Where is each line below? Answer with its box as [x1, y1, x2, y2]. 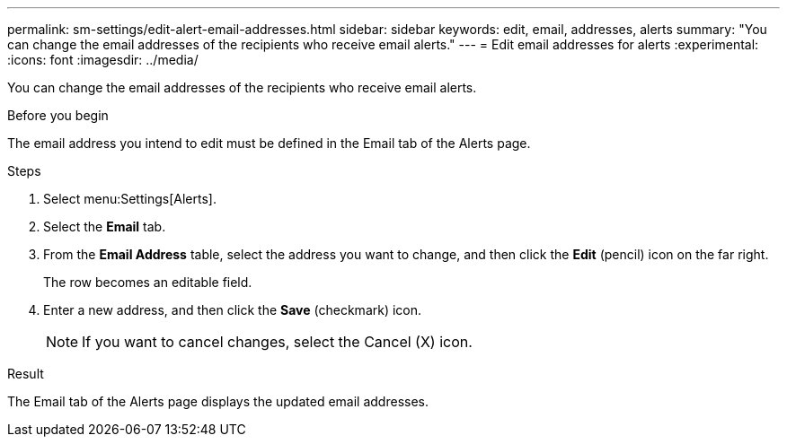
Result [7, 366, 44, 381]
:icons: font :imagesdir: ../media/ [7, 52, 199, 67]
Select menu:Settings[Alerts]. [43, 191, 217, 206]
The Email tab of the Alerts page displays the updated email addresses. [7, 394, 429, 409]
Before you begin [7, 108, 109, 123]
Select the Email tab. [43, 219, 166, 234]
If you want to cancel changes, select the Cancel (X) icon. [82, 333, 473, 351]
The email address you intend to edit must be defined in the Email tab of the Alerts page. [7, 135, 531, 151]
